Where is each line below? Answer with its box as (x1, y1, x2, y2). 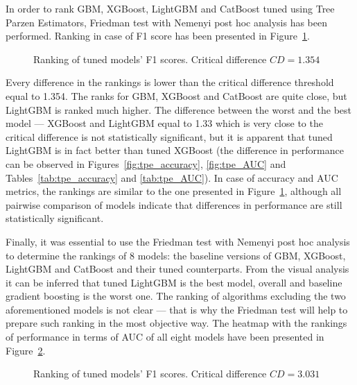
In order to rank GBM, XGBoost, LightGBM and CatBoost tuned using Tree (6, 1, 335, 15)
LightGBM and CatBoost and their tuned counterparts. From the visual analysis (6, 262, 349, 276)
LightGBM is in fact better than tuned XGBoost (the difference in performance (6, 143, 344, 157)
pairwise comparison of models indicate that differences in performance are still (6, 197, 342, 212)
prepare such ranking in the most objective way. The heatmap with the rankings (6, 316, 347, 330)
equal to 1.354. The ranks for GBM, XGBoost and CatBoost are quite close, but (6, 88, 347, 103)
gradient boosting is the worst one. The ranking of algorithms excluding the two (6, 289, 346, 303)
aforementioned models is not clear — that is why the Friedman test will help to (6, 302, 348, 316)
